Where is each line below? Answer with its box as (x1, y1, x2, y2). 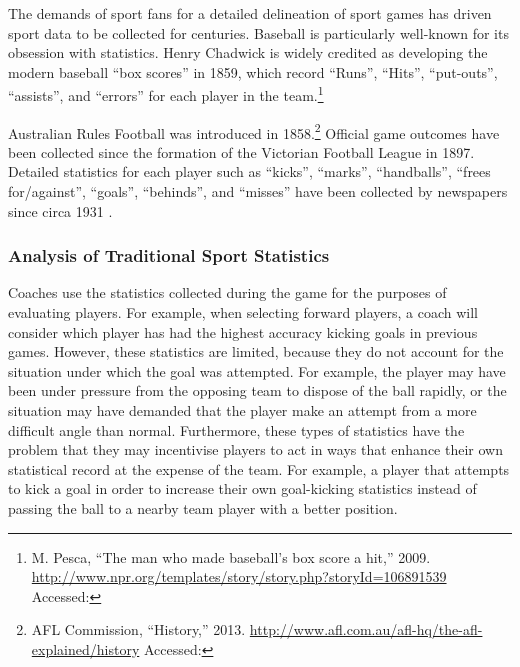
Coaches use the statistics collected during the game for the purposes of (8, 282, 447, 303)
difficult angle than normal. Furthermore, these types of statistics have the (8, 419, 465, 440)
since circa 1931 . (8, 200, 113, 221)
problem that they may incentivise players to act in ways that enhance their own (8, 439, 503, 460)
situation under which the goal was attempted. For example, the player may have (8, 360, 506, 381)
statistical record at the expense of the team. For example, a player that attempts (8, 458, 510, 479)
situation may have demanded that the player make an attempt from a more (8, 400, 477, 421)
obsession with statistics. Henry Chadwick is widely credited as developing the (8, 42, 488, 63)
